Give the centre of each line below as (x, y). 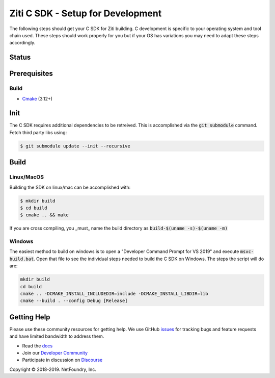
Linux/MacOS (27, 177)
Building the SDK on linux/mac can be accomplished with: (70, 187)
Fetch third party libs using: (38, 132)
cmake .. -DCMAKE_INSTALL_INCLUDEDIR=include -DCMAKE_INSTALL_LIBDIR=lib (114, 294)
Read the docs (37, 346)
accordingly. (22, 43)
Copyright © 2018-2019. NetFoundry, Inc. (53, 369)
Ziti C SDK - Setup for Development (86, 13)
